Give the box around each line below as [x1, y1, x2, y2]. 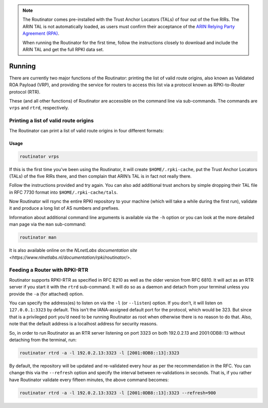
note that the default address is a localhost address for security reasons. [9, 321, 158, 327]
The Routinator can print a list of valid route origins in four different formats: [9, 127, 164, 133]
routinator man [19, 234, 57, 240]
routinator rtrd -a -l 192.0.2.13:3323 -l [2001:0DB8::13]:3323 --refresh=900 [19, 390, 216, 396]
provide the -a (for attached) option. [9, 291, 84, 297]
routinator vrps [19, 154, 60, 159]
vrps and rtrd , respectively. [9, 105, 69, 111]
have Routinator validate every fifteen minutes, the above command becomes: [9, 377, 169, 383]
